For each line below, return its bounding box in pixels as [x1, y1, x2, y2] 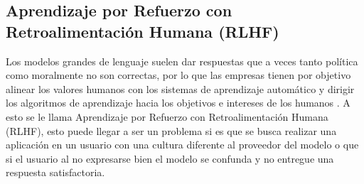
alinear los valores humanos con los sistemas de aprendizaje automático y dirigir [6, 81, 355, 96]
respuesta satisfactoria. [6, 165, 105, 180]
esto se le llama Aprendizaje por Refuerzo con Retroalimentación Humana [6, 109, 328, 124]
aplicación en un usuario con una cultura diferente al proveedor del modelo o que [6, 137, 359, 152]
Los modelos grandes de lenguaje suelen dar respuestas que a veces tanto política [6, 53, 358, 68]
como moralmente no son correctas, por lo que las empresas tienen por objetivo [6, 67, 351, 82]
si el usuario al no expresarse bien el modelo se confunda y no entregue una [6, 151, 334, 166]
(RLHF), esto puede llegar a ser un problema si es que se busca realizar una [6, 123, 337, 138]
